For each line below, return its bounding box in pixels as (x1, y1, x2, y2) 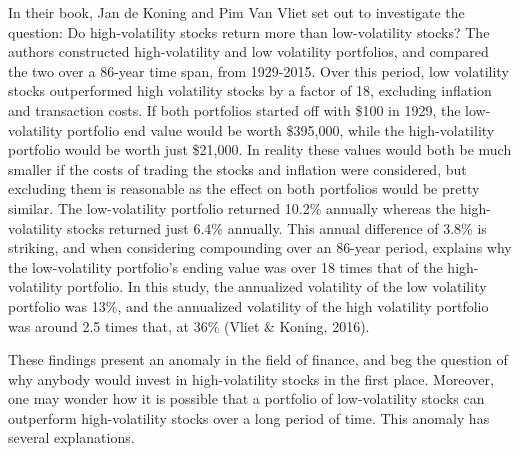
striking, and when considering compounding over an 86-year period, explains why (8, 237, 512, 258)
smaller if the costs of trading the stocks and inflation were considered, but (8, 158, 467, 179)
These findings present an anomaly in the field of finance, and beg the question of (8, 349, 508, 370)
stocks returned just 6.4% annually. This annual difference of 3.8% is (67, 217, 487, 238)
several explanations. (8, 427, 135, 448)
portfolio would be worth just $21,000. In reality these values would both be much (8, 139, 512, 160)
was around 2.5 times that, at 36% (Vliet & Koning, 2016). (8, 315, 370, 336)
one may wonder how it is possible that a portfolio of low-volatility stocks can (8, 388, 485, 409)
